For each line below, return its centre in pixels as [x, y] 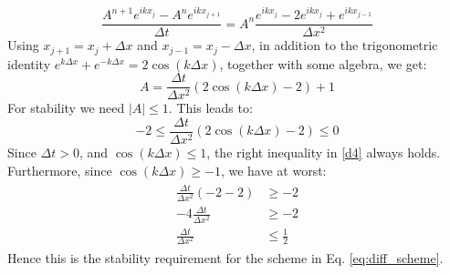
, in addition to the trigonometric [345, 45]
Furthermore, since [60, 170]
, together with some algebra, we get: [323, 63]
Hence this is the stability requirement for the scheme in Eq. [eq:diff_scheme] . [225, 258]
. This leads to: [210, 108]
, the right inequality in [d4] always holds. [324, 152]
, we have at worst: [273, 170]
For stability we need [66, 108]
